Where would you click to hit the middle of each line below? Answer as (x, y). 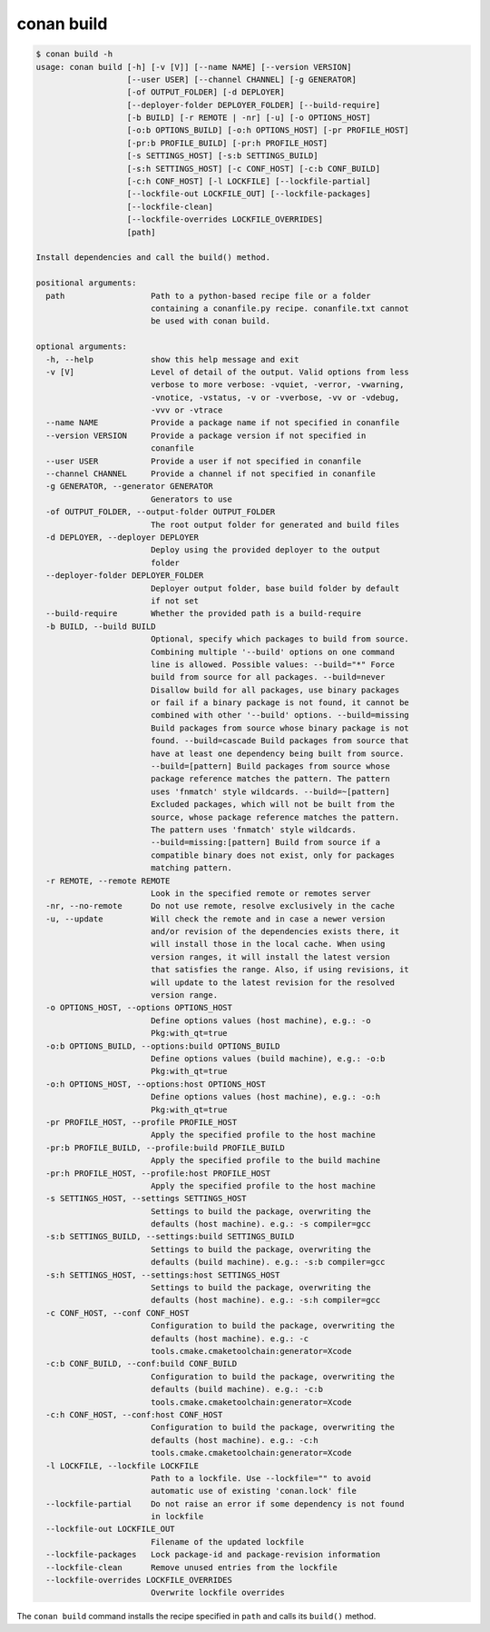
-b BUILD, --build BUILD (101, 626)
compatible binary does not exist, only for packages (272, 855)
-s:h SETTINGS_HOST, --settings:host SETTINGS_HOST (163, 1275)
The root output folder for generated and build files (275, 524)
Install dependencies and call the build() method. (153, 258)
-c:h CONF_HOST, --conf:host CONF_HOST (134, 1414)
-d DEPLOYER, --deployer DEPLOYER (122, 537)
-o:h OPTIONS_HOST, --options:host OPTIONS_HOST (156, 1084)
